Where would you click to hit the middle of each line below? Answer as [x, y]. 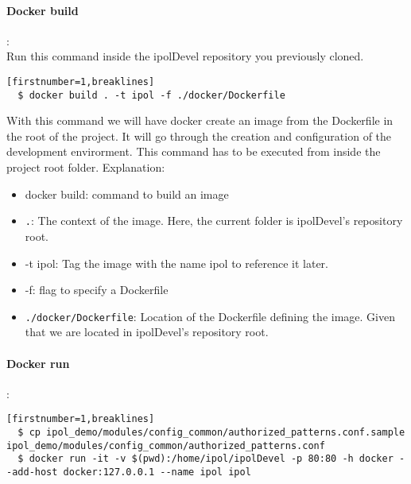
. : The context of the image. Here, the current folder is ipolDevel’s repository [214, 221]
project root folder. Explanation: [86, 167]
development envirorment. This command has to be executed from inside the [194, 151]
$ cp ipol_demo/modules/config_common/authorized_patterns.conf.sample [211, 432]
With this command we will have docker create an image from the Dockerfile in [200, 120]
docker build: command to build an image [127, 194]
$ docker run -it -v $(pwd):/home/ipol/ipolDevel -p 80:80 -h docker [205, 459]
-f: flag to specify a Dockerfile [97, 290]
